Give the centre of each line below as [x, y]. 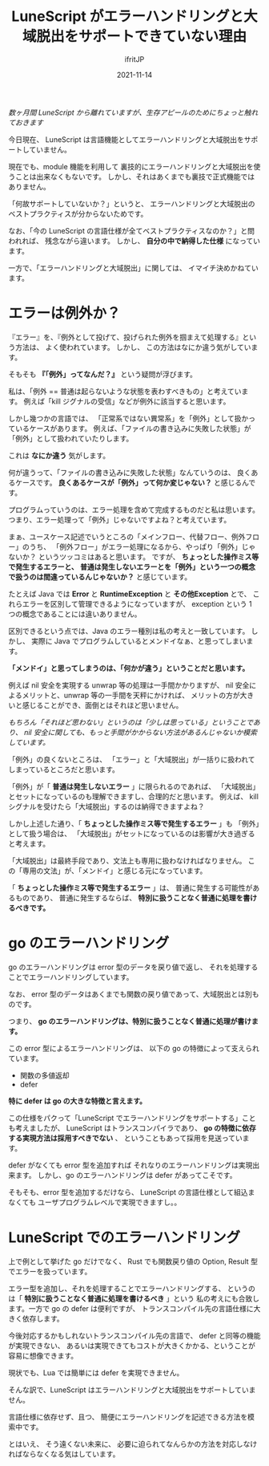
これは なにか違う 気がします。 [59, 455]
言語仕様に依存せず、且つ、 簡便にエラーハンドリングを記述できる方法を [128, 1416]
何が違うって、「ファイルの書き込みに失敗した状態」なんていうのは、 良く [130, 472]
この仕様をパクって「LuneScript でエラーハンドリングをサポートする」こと [132, 1118]
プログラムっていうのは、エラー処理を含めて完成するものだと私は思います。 [134, 510]
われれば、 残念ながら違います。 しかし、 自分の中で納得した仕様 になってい [134, 241]
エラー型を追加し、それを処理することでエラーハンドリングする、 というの [132, 1288]
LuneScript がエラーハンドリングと [128, 16]
